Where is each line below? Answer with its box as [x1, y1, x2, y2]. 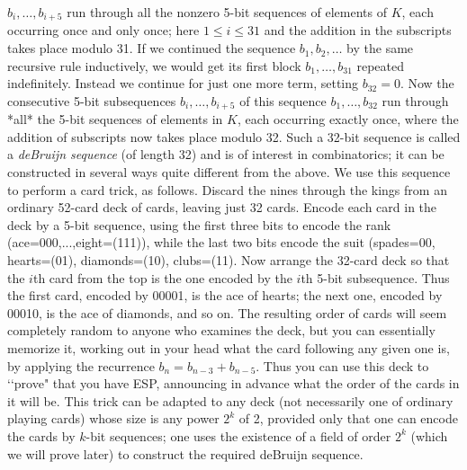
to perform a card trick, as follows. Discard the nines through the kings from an [7, 180, 447, 199]
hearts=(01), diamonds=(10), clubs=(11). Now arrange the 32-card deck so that [7, 251, 450, 270]
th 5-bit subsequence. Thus [301, 268, 450, 287]
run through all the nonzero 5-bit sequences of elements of [67, 3, 387, 21]
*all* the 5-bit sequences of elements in [7, 110, 223, 129]
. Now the [400, 74, 454, 93]
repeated [356, 56, 405, 75]
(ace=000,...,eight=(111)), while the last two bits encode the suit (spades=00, [7, 233, 436, 252]
